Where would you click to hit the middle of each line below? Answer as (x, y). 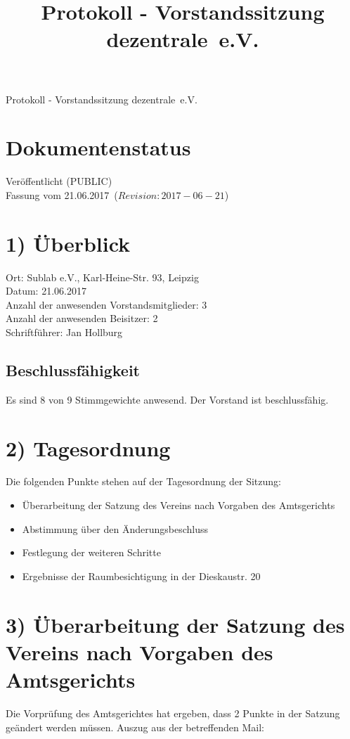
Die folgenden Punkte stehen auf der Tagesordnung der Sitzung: (143, 481)
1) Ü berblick (68, 243)
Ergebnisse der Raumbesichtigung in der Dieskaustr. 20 (141, 576)
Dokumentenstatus (98, 147)
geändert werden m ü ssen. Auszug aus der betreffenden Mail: (135, 727)
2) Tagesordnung (88, 448)
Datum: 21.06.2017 (46, 291)
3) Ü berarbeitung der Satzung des (175, 624)
